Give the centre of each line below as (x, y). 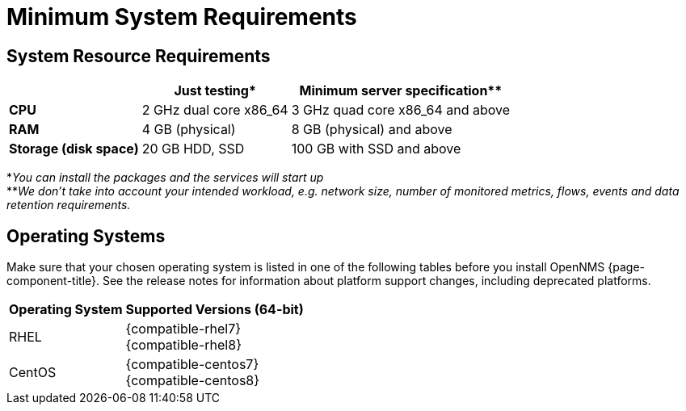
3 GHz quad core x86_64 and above (401, 110)
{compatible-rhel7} (183, 329)
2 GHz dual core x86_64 (215, 110)
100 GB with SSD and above (376, 149)
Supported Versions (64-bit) (215, 310)
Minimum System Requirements (182, 17)
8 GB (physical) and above (372, 130)
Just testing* (215, 91)
